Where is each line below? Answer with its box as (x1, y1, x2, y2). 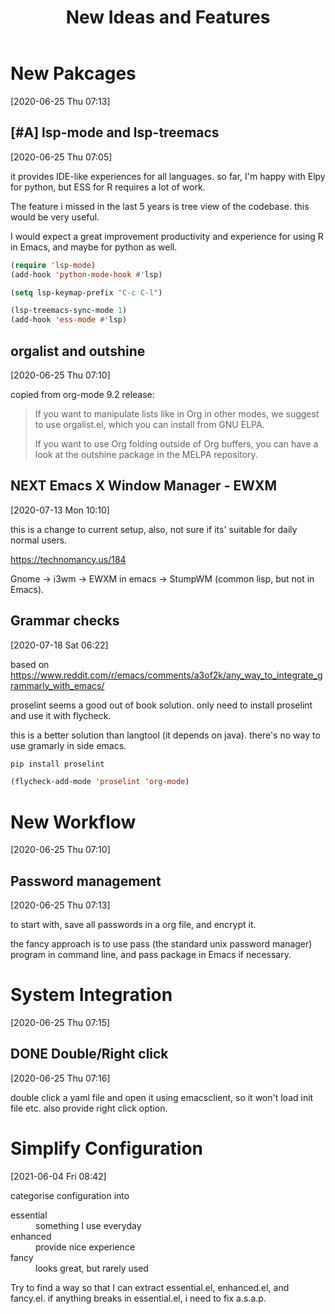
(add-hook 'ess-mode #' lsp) (10, 315, 128, 325)
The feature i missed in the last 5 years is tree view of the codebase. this (10, 200, 310, 212)
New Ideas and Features (65, 6, 271, 29)
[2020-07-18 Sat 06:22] (10, 639, 109, 651)
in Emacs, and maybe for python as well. (10, 241, 178, 253)
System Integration (10, 984, 173, 1006)
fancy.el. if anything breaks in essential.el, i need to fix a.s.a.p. (10, 1292, 267, 1304)
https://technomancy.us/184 (10, 553, 127, 565)
